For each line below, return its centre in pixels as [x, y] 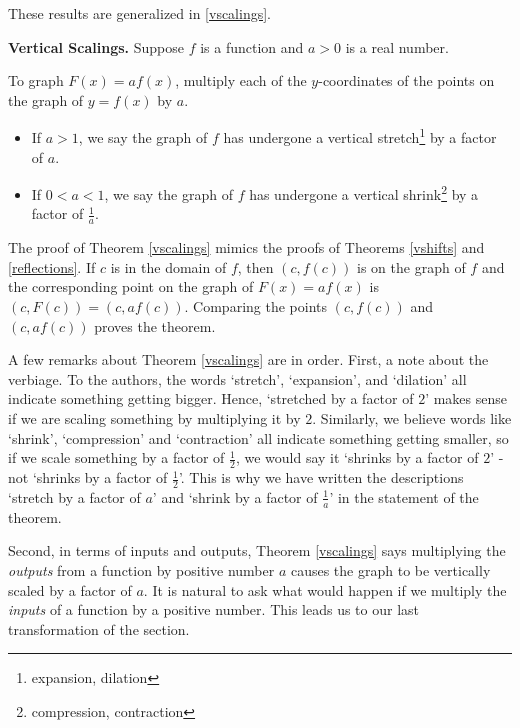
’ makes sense [466, 398]
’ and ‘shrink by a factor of [235, 496]
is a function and [252, 46]
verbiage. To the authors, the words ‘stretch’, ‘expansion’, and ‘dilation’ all [237, 378]
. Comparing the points [256, 306]
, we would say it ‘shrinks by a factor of [357, 457]
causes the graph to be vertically [390, 569]
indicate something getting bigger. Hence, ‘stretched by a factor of [211, 398]
